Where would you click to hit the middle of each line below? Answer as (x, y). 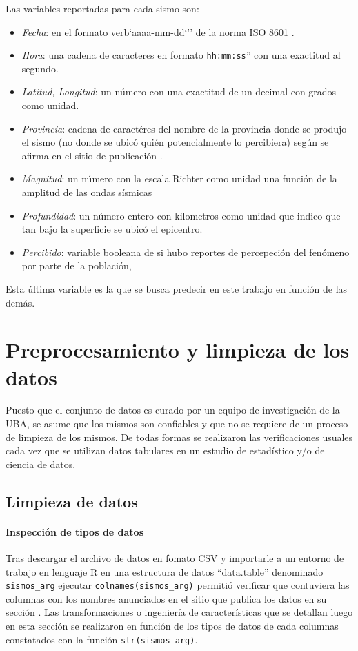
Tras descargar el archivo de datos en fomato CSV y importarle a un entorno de (175, 558)
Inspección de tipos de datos (75, 531)
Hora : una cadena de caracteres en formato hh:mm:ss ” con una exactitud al (181, 55)
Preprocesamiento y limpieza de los (178, 350)
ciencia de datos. (41, 464)
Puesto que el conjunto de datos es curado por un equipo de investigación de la (173, 410)
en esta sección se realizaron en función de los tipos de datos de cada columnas (172, 626)
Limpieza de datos (72, 501)
